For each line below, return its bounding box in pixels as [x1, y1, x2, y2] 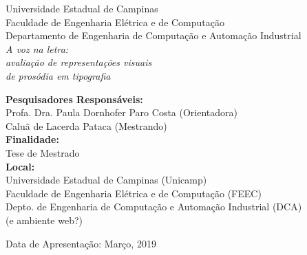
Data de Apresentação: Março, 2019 [6, 236, 156, 250]
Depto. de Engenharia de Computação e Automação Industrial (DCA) [6, 199, 302, 214]
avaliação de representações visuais [6, 55, 152, 69]
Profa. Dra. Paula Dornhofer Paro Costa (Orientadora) [6, 105, 237, 120]
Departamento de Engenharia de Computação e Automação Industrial [6, 28, 301, 43]
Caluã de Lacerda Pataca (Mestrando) [6, 118, 167, 133]
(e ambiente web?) [6, 212, 83, 227]
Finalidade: [6, 132, 59, 146]
